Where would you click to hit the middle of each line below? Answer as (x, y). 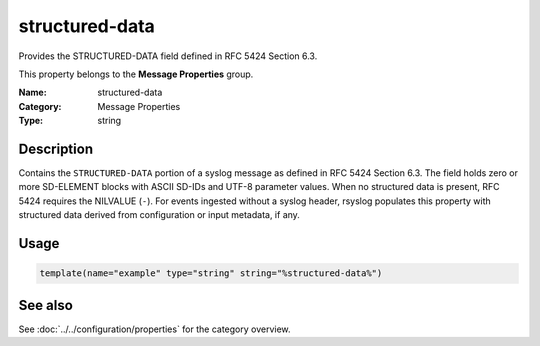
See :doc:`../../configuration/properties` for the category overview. (154, 329)
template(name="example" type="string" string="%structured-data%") (211, 273)
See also (46, 305)
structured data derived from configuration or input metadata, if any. (159, 215)
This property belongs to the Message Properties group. (136, 74)
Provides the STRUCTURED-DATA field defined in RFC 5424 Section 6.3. (168, 56)
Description (56, 148)
